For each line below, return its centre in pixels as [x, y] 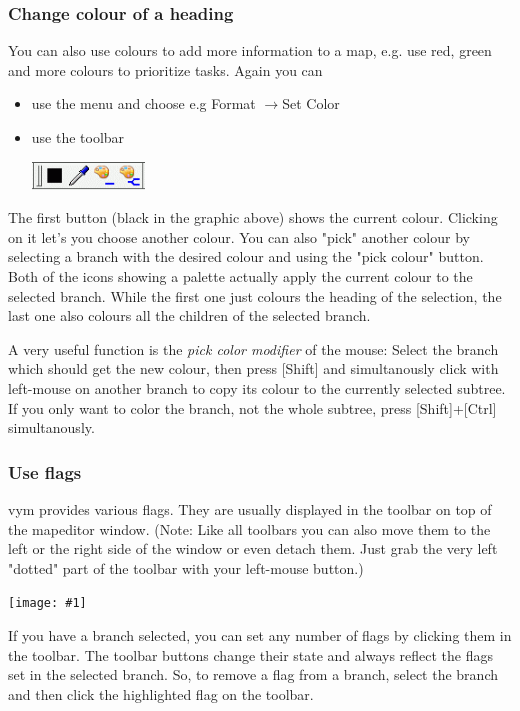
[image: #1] [47, 603]
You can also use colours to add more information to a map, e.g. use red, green [250, 50]
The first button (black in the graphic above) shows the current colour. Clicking [253, 217]
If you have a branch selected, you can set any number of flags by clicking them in [260, 635]
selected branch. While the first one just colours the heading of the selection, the [255, 295]
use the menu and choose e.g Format [143, 103]
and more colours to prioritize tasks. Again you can [165, 69]
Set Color [311, 103]
